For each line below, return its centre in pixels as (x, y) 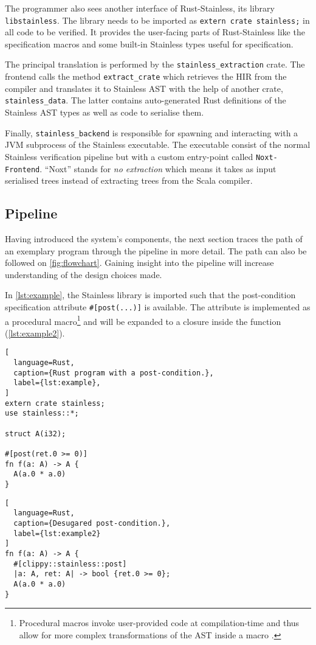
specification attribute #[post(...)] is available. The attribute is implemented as (158, 306)
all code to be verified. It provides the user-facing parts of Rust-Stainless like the (155, 32)
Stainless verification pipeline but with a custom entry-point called (129, 156)
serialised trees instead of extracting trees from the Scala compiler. (129, 180)
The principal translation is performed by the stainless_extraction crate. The (155, 64)
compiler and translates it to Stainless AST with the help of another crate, (144, 88)
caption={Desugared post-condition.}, (92, 523)
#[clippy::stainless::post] (70, 564)
